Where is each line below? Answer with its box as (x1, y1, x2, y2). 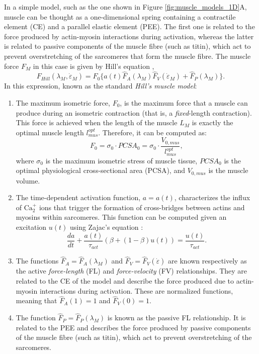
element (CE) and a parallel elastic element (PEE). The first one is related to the (4, 21, 255, 32)
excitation (16, 222, 47, 232)
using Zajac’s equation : (69, 222, 143, 232)
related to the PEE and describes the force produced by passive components (16, 322, 251, 332)
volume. (16, 175, 40, 186)
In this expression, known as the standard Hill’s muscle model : (4, 80, 197, 91)
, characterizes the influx (174, 192, 250, 203)
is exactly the (192, 117, 233, 128)
